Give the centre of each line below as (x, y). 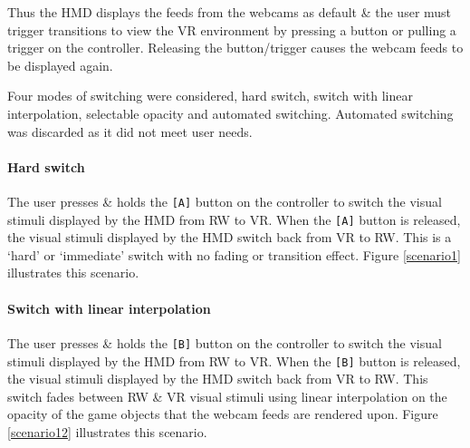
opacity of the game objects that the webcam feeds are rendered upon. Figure (223, 414)
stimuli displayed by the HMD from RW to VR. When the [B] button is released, (234, 360)
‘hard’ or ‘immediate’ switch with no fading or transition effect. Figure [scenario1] (234, 254)
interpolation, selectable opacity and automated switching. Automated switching (230, 113)
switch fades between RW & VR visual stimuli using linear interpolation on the (227, 396)
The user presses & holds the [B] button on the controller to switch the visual (225, 342)
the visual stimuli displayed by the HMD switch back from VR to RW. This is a (230, 237)
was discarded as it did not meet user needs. (130, 131)
